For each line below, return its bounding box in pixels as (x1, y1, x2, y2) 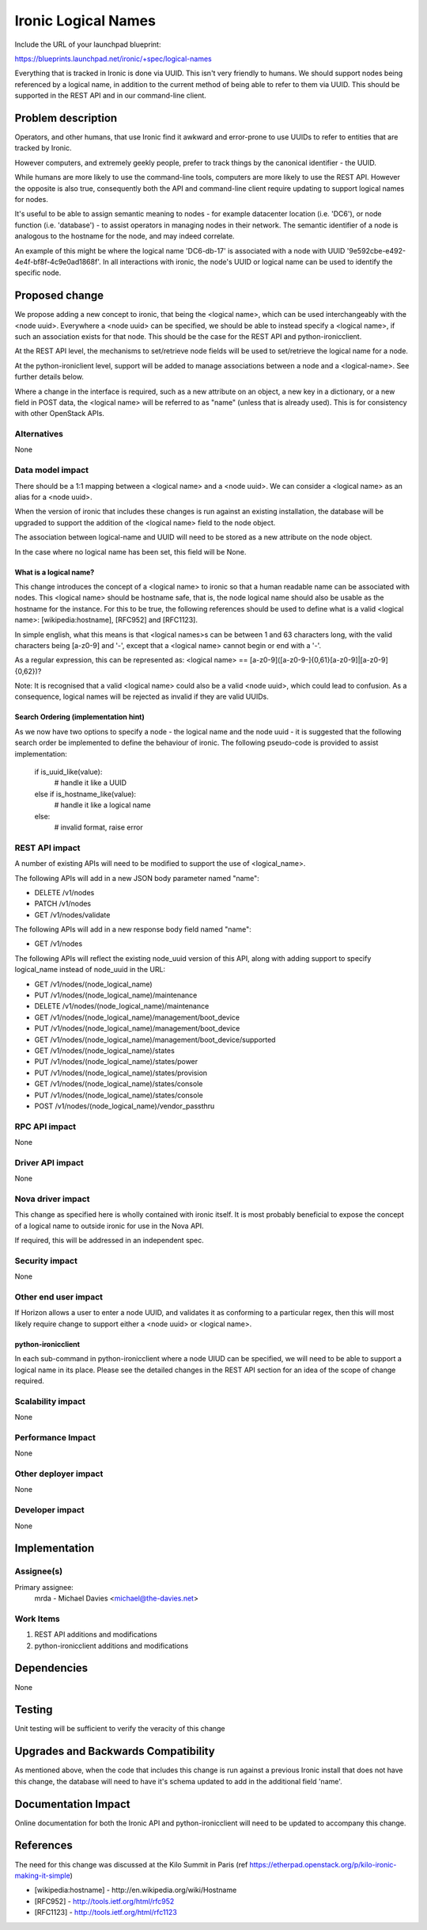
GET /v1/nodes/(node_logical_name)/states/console (34, 1079, 203, 1089)
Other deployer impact (14, 1468, 104, 1479)
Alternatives (14, 429, 63, 440)
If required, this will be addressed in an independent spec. (14, 1236, 205, 1245)
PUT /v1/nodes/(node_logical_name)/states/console (34, 1090, 203, 1100)
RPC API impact (14, 1121, 77, 1132)
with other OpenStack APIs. (14, 409, 104, 418)
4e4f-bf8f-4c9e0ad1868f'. (14, 257, 102, 266)
